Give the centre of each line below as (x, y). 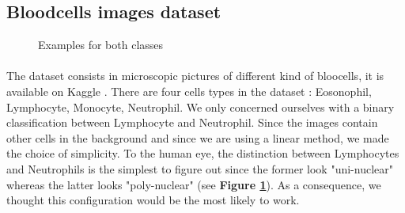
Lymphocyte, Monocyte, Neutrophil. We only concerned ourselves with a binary (201, 106)
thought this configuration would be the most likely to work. (153, 200)
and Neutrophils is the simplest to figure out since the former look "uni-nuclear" (200, 168)
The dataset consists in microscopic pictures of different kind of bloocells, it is (195, 76)
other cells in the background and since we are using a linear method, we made (198, 137)
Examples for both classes (101, 45)
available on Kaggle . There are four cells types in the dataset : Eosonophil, (189, 91)
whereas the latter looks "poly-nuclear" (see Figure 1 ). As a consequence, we (194, 184)
